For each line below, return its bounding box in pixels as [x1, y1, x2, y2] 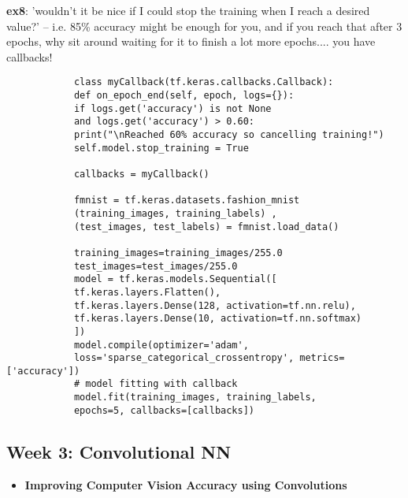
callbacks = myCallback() [73, 168, 210, 180]
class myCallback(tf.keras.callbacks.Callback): [73, 76, 334, 88]
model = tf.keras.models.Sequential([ [73, 273, 277, 285]
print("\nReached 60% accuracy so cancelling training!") [73, 129, 384, 140]
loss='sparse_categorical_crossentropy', [73, 352, 295, 364]
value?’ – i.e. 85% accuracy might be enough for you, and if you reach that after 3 [6, 17, 402, 34]
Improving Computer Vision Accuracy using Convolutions [24, 476, 347, 492]
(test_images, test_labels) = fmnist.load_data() [73, 221, 339, 232]
